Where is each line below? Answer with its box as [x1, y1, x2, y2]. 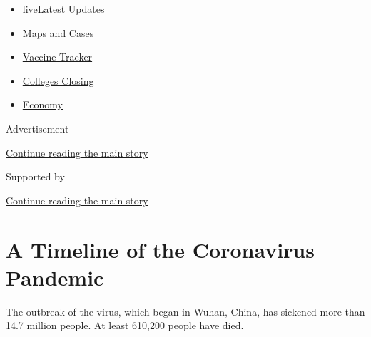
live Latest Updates [22, 1, 105, 16]
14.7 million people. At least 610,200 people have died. [6, 318, 244, 333]
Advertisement [6, 120, 69, 135]
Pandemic [6, 262, 104, 291]
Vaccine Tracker [22, 49, 93, 64]
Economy [22, 97, 63, 112]
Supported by [6, 169, 65, 184]
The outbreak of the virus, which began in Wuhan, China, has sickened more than [6, 304, 365, 318]
